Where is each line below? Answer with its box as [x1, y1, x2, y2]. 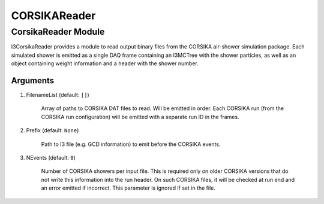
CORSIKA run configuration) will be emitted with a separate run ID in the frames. [41, 113, 239, 120]
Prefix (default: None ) [26, 127, 79, 134]
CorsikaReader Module [11, 26, 105, 37]
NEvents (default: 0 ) [26, 154, 76, 162]
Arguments [11, 75, 55, 86]
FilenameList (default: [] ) [26, 92, 89, 99]
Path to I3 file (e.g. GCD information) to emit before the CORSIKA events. [41, 141, 221, 148]
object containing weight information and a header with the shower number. [11, 60, 199, 67]
